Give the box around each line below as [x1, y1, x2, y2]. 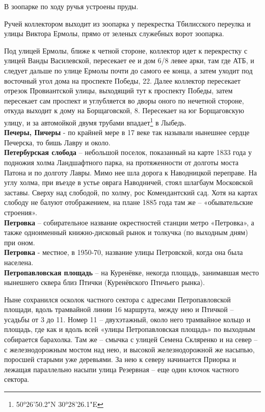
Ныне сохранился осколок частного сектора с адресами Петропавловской [4, 294, 231, 304]
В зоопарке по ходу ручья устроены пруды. [4, 1, 139, 11]
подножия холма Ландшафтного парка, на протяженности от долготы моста [4, 157, 239, 167]
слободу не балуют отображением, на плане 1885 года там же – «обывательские [4, 197, 253, 208]
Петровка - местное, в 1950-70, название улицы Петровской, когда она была [4, 247, 243, 257]
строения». [4, 207, 37, 217]
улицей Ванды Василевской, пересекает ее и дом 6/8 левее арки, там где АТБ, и [4, 55, 254, 66]
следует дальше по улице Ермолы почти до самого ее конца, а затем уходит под [4, 65, 253, 75]
